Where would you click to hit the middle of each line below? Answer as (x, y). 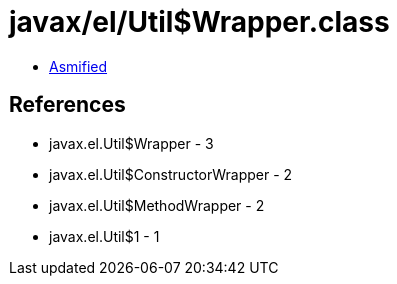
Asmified (78, 66)
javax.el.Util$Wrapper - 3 (131, 143)
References (67, 105)
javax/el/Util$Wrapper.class (199, 22)
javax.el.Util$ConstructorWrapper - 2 (171, 174)
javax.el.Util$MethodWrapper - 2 (157, 205)
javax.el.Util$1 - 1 (104, 236)
